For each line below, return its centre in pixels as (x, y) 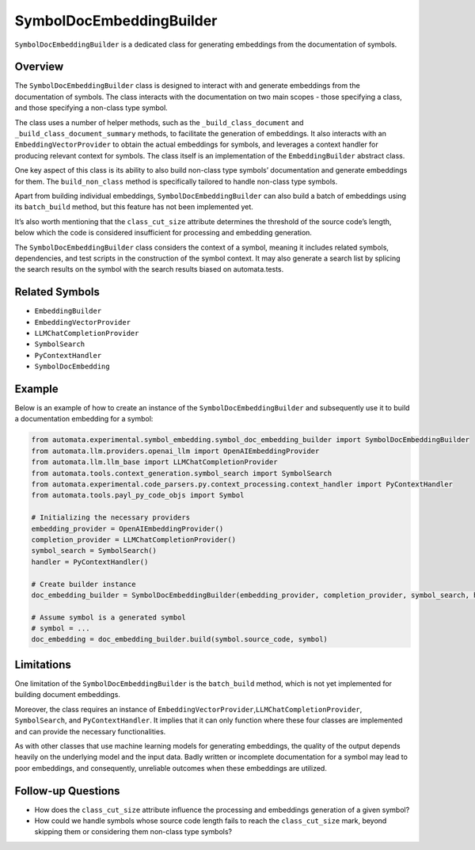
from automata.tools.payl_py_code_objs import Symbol (138, 496)
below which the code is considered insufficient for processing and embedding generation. (163, 233)
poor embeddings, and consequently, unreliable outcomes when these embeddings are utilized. (171, 768)
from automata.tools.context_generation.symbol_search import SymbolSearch (182, 473)
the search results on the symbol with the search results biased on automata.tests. (149, 269)
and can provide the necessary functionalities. (90, 731)
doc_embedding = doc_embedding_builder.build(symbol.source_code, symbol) (180, 639)
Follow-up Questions (67, 791)
